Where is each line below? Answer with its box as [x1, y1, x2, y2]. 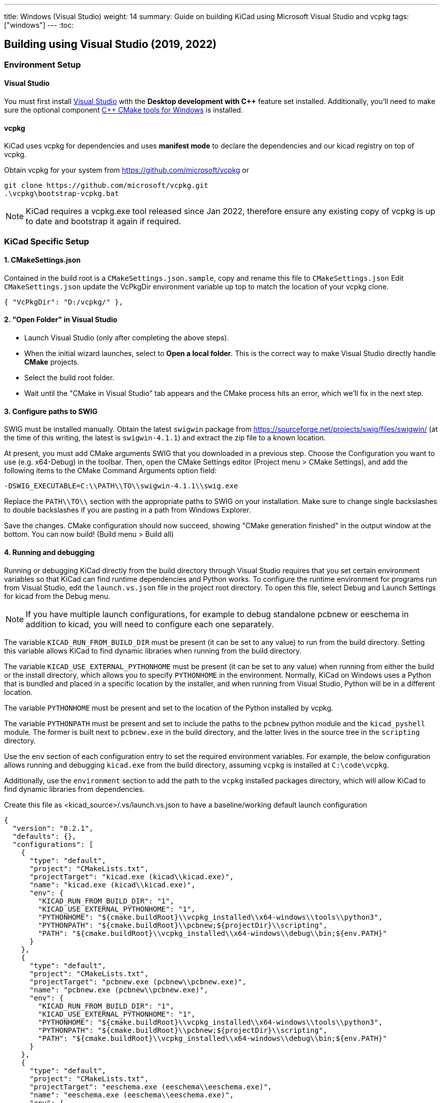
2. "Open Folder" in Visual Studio [4, 315, 118, 324]
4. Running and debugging [4, 547, 95, 557]
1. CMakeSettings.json [4, 256, 81, 265]
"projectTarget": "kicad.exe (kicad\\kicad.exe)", [29, 872, 234, 881]
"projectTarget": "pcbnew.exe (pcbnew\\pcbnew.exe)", [29, 977, 247, 986]
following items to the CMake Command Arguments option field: [4, 466, 217, 475]
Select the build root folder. [24, 373, 115, 382]
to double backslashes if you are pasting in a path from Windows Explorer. [4, 506, 251, 515]
